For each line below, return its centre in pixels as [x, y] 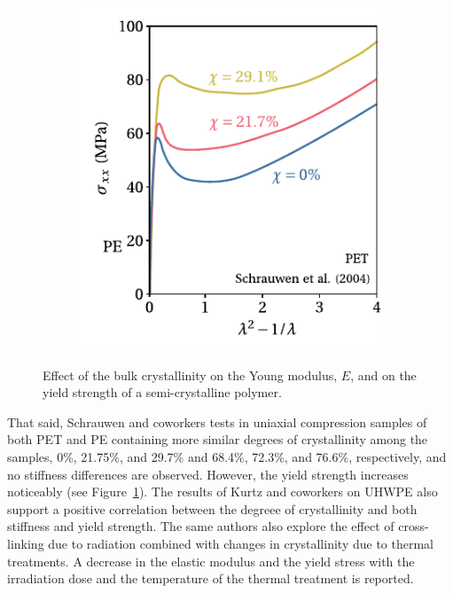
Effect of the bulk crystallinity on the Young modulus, [190, 375]
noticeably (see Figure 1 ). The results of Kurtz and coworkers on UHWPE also [223, 492]
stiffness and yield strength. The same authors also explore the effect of [201, 526]
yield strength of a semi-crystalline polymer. [162, 392]
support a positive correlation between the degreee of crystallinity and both [212, 508]
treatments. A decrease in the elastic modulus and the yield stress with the [211, 561]
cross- [414, 526]
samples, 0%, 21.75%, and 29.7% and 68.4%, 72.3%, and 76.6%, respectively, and [227, 457]
